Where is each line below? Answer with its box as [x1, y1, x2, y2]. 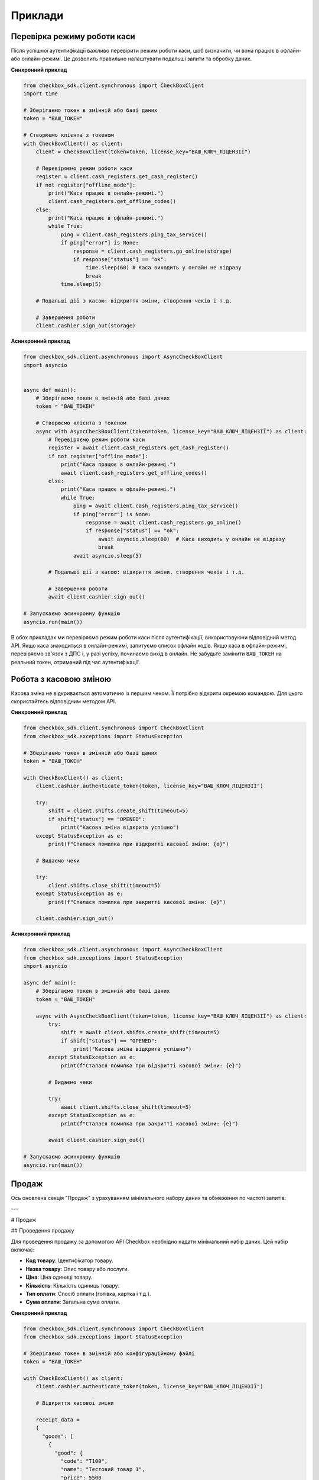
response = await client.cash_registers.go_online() [86, 519, 242, 526]
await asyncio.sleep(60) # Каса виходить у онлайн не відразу [97, 536, 285, 542]
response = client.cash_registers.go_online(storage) [73, 247, 233, 255]
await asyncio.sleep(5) [73, 552, 142, 559]
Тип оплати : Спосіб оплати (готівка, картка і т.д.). [25, 1290, 151, 1297]
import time [23, 91, 58, 97]
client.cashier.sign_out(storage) [35, 323, 136, 329]
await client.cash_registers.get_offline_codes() [60, 469, 207, 476]
